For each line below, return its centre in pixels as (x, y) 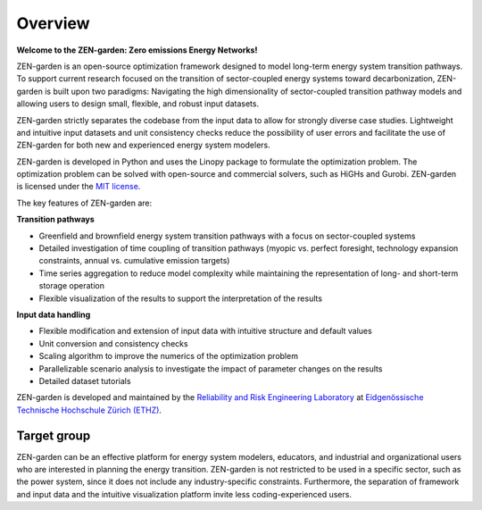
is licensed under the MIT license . (79, 187)
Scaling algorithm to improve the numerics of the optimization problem (169, 356)
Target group (54, 435)
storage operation (71, 286)
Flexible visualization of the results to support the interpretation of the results (181, 298)
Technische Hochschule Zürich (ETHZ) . (89, 410)
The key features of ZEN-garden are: (84, 203)
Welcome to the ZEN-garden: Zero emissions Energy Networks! (137, 50)
